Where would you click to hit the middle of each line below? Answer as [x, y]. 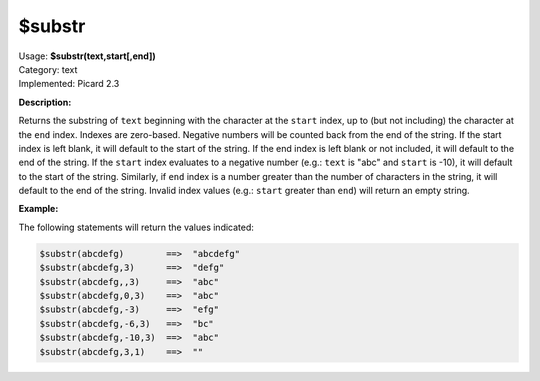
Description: [45, 102]
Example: [38, 209]
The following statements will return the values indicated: [136, 227]
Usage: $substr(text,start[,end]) [87, 56]
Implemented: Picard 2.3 [69, 84]
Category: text [48, 69]
